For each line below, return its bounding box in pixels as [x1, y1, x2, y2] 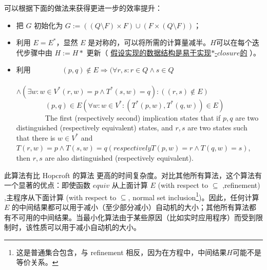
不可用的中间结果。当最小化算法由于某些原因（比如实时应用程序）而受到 [11, 211, 256, 222]
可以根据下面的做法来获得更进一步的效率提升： [4, 3, 162, 13]
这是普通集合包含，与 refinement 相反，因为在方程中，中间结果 [16, 246, 227, 257]
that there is [16, 132, 55, 143]
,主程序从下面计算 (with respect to [4, 191, 117, 202]
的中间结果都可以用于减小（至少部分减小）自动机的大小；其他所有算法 [12, 201, 250, 212]
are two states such [187, 122, 247, 133]
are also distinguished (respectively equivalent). [45, 152, 194, 163]
